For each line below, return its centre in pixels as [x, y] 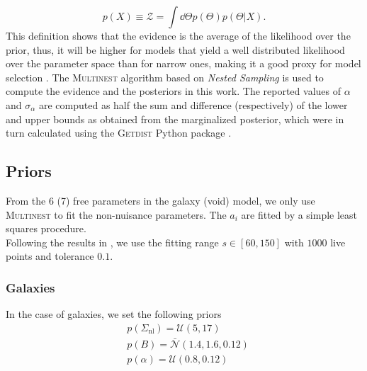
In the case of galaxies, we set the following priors [114, 314]
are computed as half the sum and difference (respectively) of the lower [193, 104]
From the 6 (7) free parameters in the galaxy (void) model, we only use [160, 200]
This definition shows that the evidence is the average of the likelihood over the [178, 35]
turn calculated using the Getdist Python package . [119, 133]
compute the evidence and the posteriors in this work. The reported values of [173, 91]
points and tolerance [50, 256]
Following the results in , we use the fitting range [112, 242]
